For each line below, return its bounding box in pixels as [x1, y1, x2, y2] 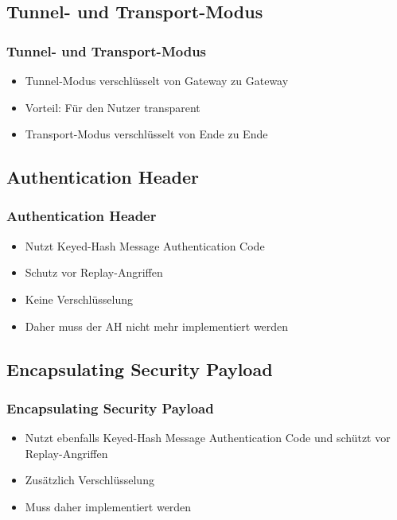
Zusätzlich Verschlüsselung [25, 471, 154, 488]
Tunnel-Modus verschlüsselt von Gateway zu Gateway [25, 72, 289, 88]
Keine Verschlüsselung [25, 290, 134, 307]
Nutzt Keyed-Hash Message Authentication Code [25, 237, 265, 254]
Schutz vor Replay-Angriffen [25, 264, 163, 281]
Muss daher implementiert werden [25, 498, 192, 514]
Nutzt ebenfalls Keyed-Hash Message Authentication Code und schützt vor [25, 429, 391, 446]
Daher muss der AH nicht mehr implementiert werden [25, 317, 289, 334]
